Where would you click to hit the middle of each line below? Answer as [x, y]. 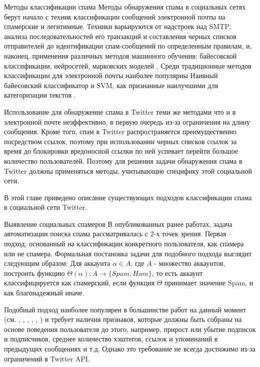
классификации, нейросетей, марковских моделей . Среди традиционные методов [128, 65]
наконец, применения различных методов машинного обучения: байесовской [120, 55]
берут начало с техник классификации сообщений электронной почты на [115, 16]
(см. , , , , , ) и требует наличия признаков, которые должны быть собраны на [123, 319]
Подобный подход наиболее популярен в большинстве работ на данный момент [125, 309]
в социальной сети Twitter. [46, 207]
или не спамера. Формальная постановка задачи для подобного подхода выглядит [128, 253]
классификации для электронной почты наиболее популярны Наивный [111, 75]
